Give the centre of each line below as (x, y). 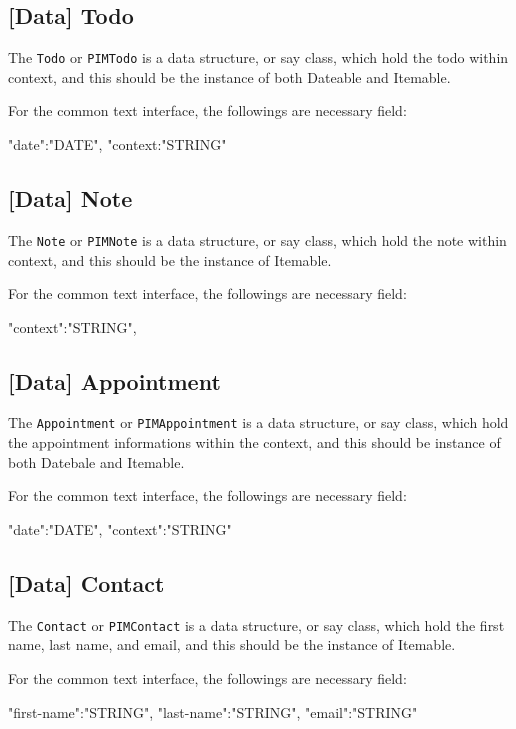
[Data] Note (70, 198)
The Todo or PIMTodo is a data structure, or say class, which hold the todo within (258, 57)
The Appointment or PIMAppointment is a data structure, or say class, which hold (258, 422)
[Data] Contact (86, 582)
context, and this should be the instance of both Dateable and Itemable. (229, 76)
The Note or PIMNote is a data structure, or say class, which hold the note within (257, 239)
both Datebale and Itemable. (96, 461)
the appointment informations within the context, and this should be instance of (254, 442)
